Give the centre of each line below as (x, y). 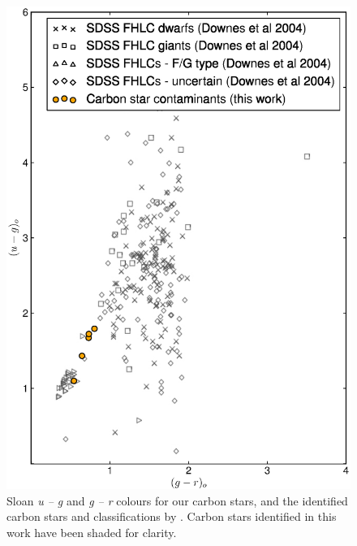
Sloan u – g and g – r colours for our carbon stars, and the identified (177, 500)
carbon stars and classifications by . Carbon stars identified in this (172, 516)
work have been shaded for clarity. (92, 532)
